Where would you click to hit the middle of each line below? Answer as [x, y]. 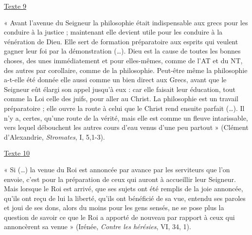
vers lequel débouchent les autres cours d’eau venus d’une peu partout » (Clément [126, 127]
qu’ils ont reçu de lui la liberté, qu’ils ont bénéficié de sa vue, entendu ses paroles [125, 198]
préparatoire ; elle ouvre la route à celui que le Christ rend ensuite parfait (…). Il [124, 108]
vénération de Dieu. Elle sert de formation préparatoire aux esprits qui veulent [121, 41]
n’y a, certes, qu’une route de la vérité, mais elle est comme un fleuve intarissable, [126, 117]
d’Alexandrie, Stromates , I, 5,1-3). [54, 136]
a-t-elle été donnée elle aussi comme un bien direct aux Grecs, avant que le [115, 80]
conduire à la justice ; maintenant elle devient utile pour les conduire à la [113, 32]
